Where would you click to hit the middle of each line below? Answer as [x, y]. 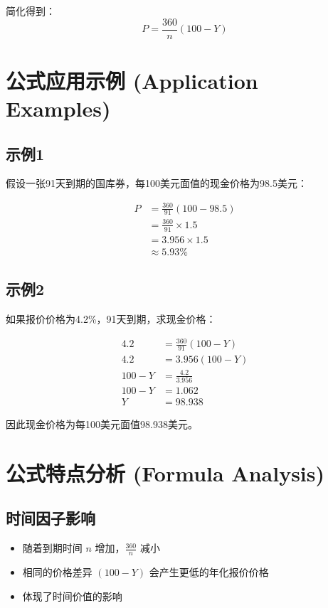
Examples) [58, 108]
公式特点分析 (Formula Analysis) [165, 473]
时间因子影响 [51, 518]
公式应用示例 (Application [132, 80]
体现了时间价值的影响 [72, 596]
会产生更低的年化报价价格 [209, 571]
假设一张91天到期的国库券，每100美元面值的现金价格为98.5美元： [157, 183]
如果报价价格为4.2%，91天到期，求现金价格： [111, 319]
